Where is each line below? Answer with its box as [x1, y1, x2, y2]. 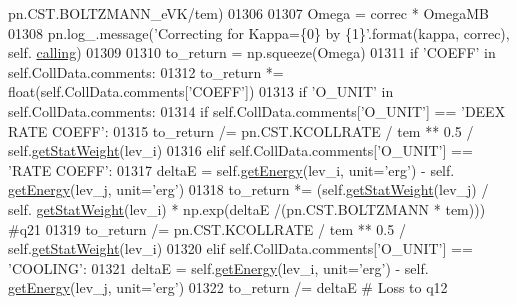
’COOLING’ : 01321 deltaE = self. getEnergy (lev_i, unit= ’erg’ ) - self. [8, 257, 429, 278]
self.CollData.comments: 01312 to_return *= [8, 61, 284, 82]
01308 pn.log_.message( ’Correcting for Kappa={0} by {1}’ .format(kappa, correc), [8, 22, 510, 43]
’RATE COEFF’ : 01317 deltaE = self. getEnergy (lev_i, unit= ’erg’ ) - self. [8, 159, 455, 180]
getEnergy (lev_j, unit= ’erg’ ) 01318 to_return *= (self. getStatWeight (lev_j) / [8, 179, 489, 200]
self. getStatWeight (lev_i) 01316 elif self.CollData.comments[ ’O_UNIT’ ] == [8, 140, 473, 161]
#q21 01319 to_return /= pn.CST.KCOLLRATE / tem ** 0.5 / [8, 218, 406, 239]
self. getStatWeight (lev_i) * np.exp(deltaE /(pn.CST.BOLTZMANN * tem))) [8, 198, 486, 219]
